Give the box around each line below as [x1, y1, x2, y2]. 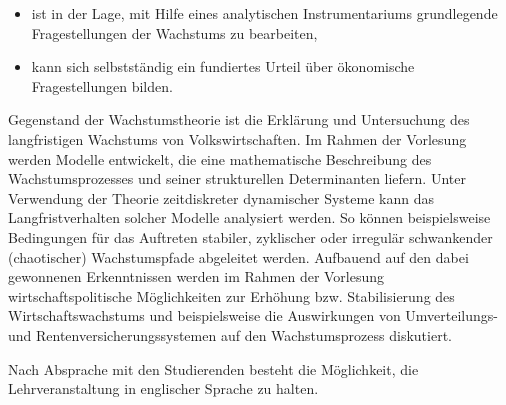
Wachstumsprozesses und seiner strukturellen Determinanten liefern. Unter [8, 168, 466, 189]
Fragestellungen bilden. [31, 75, 173, 96]
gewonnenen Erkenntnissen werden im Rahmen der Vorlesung [8, 266, 385, 287]
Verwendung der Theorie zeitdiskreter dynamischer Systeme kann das [8, 187, 434, 208]
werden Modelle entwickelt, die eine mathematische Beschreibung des [8, 148, 432, 169]
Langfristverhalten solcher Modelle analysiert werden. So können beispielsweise [8, 207, 491, 228]
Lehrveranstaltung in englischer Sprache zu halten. [8, 378, 319, 399]
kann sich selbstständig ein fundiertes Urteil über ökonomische [31, 56, 415, 77]
